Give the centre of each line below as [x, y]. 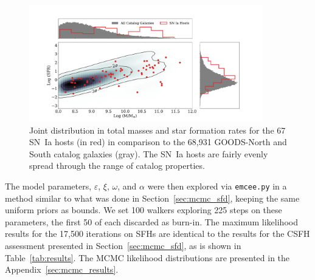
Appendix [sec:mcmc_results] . [62, 269]
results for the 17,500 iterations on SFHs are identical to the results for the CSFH [157, 234]
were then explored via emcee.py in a [217, 186]
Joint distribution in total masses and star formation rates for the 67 [157, 130]
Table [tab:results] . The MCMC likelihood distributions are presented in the [147, 257]
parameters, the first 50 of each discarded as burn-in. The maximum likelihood [151, 221]
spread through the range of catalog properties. [117, 166]
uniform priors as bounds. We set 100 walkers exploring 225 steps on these [144, 210]
